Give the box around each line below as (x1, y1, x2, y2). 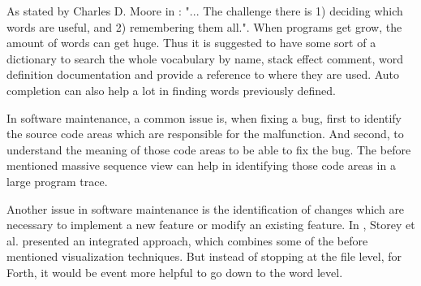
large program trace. (6, 172, 108, 189)
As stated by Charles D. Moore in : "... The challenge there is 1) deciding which (6, 2, 403, 19)
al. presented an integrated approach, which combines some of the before (6, 232, 368, 249)
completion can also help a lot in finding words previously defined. (6, 81, 336, 98)
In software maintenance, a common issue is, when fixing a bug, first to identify (6, 109, 402, 126)
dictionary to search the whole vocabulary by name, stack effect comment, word (6, 50, 404, 67)
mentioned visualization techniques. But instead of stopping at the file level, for (6, 248, 402, 265)
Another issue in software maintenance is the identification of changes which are (6, 200, 405, 217)
